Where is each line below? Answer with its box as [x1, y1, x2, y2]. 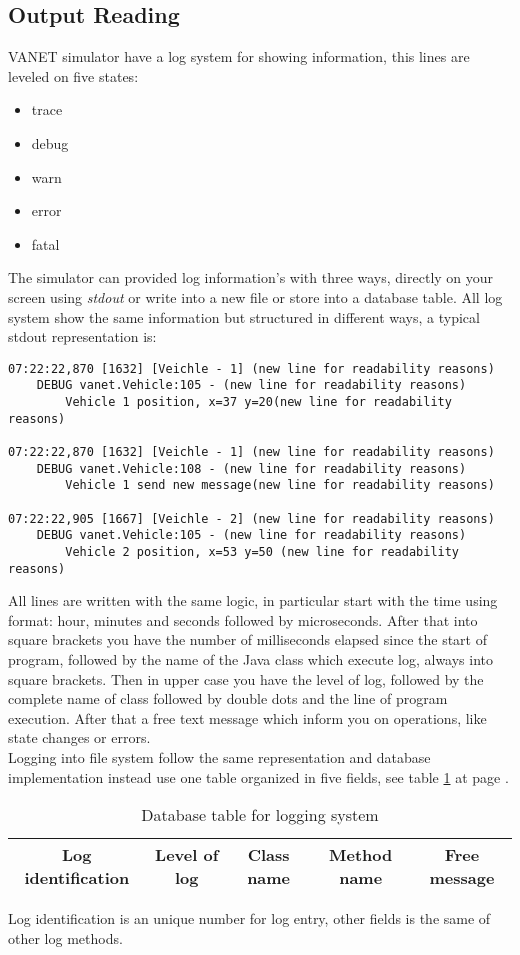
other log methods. [8, 927, 123, 948]
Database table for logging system [141, 803, 379, 827]
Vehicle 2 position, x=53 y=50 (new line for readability [65, 544, 460, 559]
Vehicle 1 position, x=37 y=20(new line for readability [65, 395, 452, 410]
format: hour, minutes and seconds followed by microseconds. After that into [8, 609, 478, 630]
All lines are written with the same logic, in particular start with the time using [8, 590, 498, 611]
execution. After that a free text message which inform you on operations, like [8, 707, 487, 728]
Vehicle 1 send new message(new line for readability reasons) [65, 478, 495, 493]
